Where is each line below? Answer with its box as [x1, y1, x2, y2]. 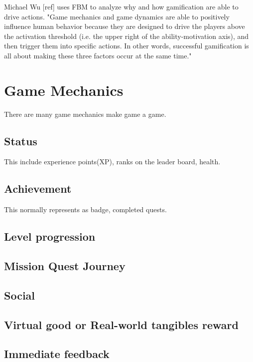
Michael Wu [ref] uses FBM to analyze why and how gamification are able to [4, 1, 239, 11]
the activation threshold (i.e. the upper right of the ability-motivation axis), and [4, 30, 249, 41]
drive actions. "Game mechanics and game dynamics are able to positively [4, 11, 230, 21]
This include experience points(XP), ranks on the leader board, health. [4, 156, 221, 167]
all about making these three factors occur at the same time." [4, 50, 192, 60]
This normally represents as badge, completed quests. [4, 204, 167, 215]
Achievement [4, 181, 72, 196]
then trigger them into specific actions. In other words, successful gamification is [4, 40, 249, 51]
